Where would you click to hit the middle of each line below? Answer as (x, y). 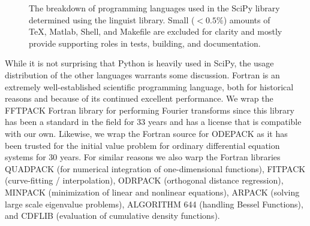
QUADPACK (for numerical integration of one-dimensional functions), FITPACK (155, 168)
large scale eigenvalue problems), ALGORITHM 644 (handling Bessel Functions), (154, 204)
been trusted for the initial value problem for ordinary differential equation (142, 145)
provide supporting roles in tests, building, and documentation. (145, 43)
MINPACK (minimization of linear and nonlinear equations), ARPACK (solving (152, 192)
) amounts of (247, 19)
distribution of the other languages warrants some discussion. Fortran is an (142, 74)
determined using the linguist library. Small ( (112, 19)
